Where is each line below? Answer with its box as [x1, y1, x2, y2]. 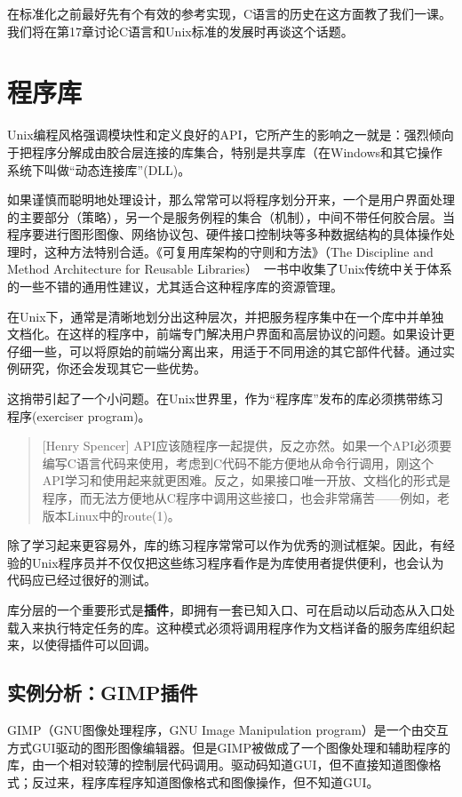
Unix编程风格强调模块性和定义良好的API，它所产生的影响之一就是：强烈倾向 [7, 125, 454, 144]
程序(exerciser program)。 [7, 406, 151, 425]
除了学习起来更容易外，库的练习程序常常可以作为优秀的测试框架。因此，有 [7, 536, 442, 554]
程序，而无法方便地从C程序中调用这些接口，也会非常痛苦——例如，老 [42, 489, 450, 506]
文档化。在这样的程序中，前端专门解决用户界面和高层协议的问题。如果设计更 [7, 324, 455, 343]
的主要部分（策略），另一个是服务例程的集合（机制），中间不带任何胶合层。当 [7, 207, 455, 226]
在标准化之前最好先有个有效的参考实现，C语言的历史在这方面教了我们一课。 [7, 4, 452, 22]
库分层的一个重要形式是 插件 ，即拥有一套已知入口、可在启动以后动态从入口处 [7, 600, 455, 618]
